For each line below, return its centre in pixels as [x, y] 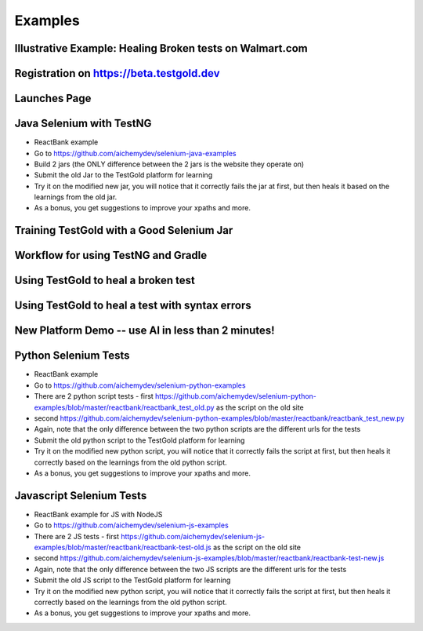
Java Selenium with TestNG [83, 124]
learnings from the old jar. [76, 197]
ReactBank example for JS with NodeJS [98, 514]
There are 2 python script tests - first [94, 396]
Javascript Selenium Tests [81, 496]
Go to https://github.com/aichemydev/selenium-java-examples [135, 153]
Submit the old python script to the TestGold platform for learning [139, 440]
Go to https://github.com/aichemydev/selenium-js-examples [131, 525]
